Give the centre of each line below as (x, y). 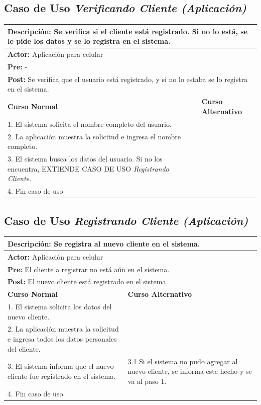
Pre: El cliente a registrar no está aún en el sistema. (89, 269)
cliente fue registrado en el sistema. (61, 376)
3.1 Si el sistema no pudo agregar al (183, 361)
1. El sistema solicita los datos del (60, 307)
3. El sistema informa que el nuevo (61, 366)
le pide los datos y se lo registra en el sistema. (89, 41)
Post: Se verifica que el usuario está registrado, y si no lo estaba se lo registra (128, 79)
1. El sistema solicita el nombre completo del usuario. (90, 124)
